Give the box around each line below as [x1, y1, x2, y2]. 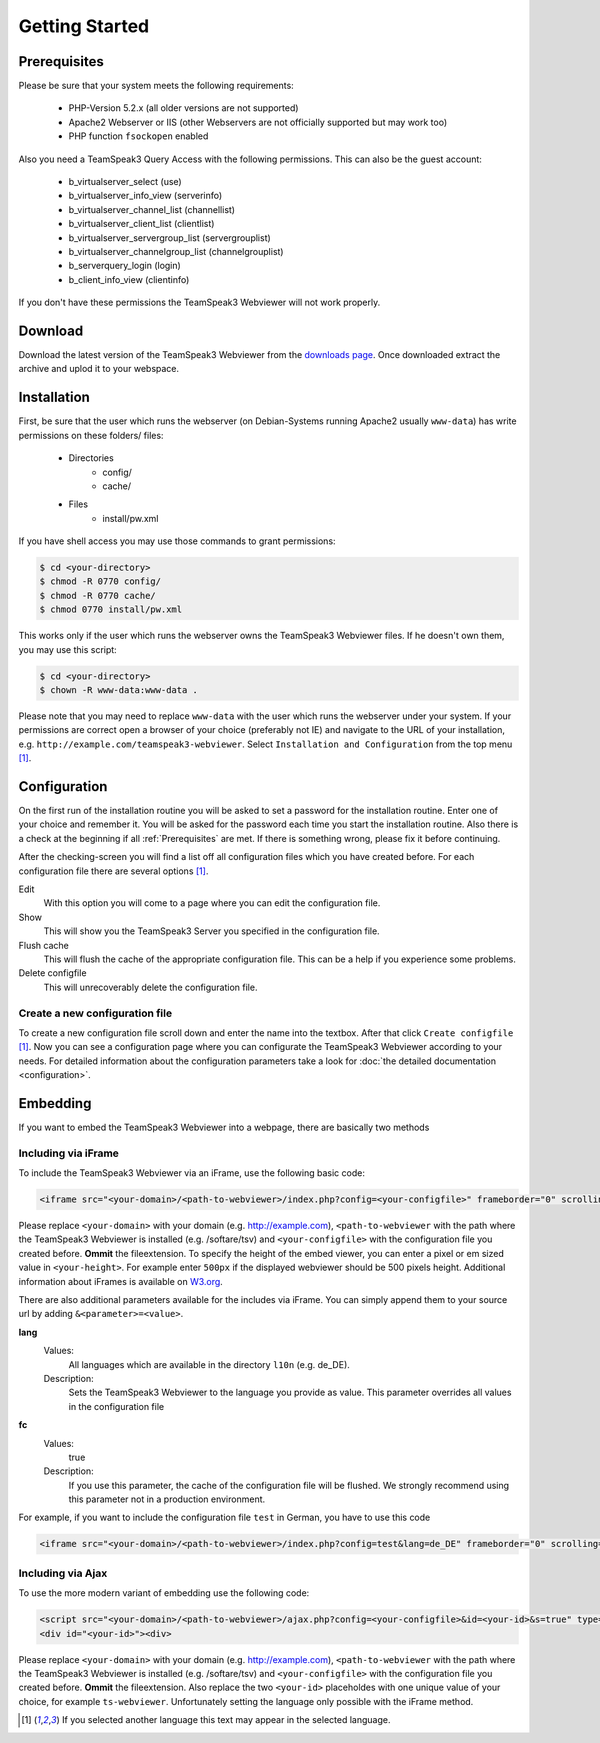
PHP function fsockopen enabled [68, 130, 209, 142]
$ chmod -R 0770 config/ [39, 576, 162, 587]
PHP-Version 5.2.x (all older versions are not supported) [68, 102, 299, 114]
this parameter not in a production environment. [68, 1493, 266, 1505]
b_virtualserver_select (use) [68, 176, 182, 188]
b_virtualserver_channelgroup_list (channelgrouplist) [68, 245, 284, 257]
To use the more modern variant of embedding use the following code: [18, 1587, 310, 1599]
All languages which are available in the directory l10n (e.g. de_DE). [68, 1358, 350, 1370]
